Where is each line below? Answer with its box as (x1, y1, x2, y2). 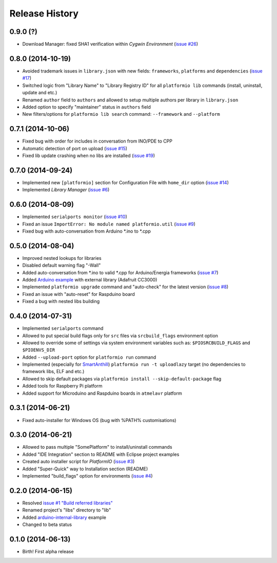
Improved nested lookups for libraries (22, 255, 102, 261)
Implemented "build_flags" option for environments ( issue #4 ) (22, 473, 153, 479)
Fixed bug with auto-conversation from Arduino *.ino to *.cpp (22, 228, 151, 234)
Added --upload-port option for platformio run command (22, 354, 156, 360)
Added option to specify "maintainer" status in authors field (22, 103, 151, 110)
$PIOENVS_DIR (22, 347, 55, 353)
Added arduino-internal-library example (22, 514, 106, 520)
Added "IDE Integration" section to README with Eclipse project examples (22, 451, 180, 458)
